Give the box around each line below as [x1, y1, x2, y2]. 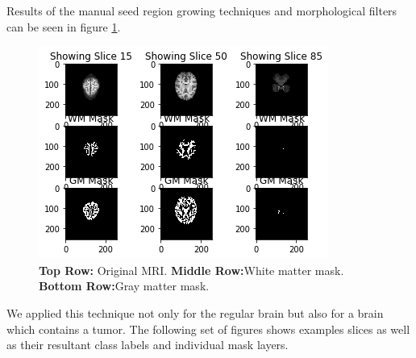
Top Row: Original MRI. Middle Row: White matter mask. [39, 261, 344, 278]
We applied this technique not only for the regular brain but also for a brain [6, 304, 384, 321]
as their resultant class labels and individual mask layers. [6, 336, 289, 353]
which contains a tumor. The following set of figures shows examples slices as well [6, 320, 410, 337]
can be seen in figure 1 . [6, 18, 121, 35]
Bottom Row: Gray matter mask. [39, 277, 210, 294]
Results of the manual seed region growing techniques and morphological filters [6, 2, 397, 19]
